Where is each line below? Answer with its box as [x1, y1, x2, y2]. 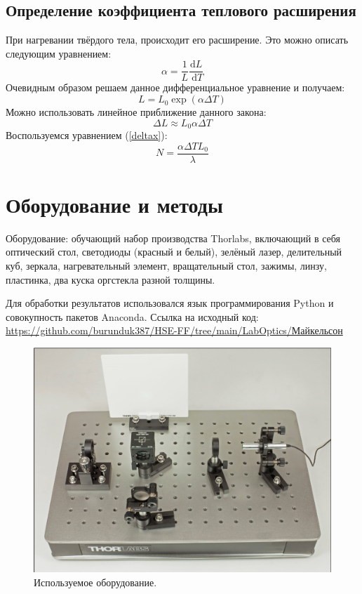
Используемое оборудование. [34, 574, 157, 589]
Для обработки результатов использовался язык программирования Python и [6, 296, 334, 310]
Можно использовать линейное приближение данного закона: [6, 105, 267, 119]
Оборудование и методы [6, 190, 223, 218]
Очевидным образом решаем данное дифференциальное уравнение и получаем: [6, 80, 345, 95]
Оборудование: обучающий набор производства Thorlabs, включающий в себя [6, 230, 340, 245]
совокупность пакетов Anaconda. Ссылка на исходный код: [6, 309, 259, 324]
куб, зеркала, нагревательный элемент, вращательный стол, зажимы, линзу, [6, 258, 327, 273]
